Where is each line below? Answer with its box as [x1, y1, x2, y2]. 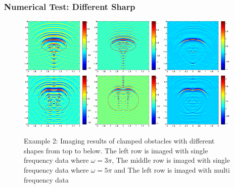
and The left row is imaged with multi [114, 165, 230, 175]
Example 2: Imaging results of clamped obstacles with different [24, 136, 215, 146]
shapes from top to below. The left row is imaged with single [24, 145, 208, 155]
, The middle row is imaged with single [112, 155, 230, 165]
